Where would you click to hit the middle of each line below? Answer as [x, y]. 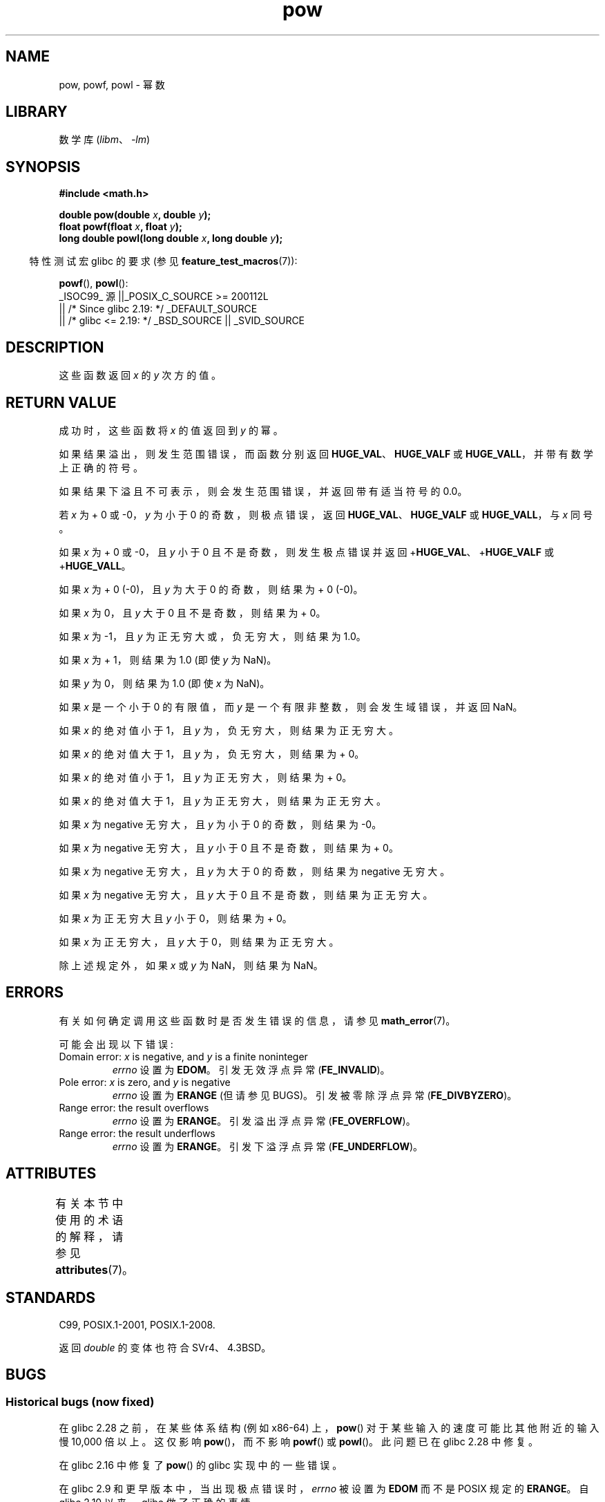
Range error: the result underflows [137, 1133]
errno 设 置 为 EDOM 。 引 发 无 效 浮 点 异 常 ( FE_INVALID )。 [251, 1069]
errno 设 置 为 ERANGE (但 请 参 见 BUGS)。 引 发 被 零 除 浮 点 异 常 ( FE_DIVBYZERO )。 [315, 1095]
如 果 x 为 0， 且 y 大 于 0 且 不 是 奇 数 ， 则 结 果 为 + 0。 [192, 612]
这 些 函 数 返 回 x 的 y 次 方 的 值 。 [140, 375]
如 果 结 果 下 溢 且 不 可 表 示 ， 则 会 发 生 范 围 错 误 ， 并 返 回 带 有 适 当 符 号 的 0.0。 [263, 491]
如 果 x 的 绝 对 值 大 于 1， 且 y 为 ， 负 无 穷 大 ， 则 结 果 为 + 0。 [212, 753]
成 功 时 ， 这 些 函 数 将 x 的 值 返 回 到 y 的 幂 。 [171, 430]
